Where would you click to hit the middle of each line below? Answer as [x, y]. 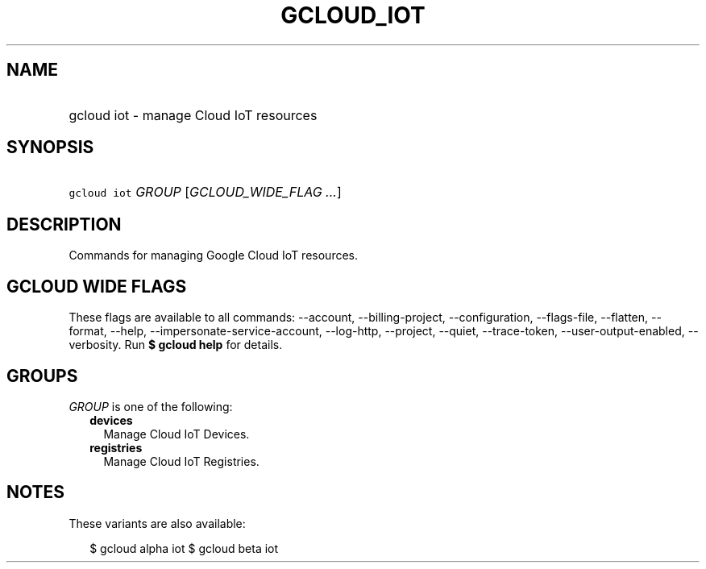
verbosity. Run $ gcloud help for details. [176, 345]
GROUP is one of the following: [151, 406]
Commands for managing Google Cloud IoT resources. [214, 255]
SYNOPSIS [50, 147]
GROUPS [42, 376]
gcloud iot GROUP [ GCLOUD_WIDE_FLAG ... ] [205, 192]
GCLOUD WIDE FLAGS [97, 286]
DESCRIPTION [64, 224]
